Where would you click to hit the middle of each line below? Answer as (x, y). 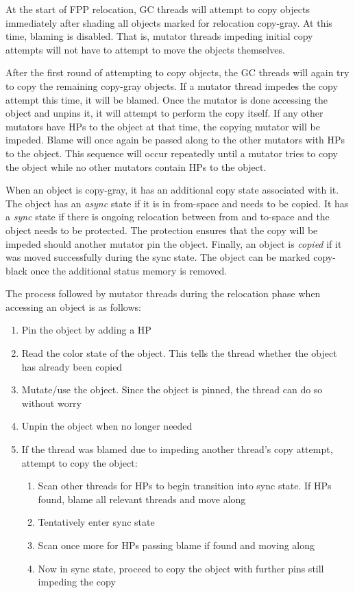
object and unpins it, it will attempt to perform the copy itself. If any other (164, 113)
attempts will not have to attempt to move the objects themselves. (145, 49)
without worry (52, 403)
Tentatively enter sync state (96, 522)
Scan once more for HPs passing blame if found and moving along (176, 545)
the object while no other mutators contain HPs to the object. (136, 166)
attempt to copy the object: (79, 462)
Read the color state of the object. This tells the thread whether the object (179, 353)
